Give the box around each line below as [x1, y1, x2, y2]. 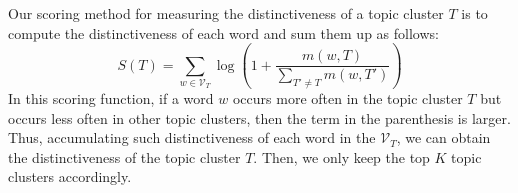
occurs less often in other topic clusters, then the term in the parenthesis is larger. [8, 107, 511, 128]
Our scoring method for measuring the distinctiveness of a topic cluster [8, 3, 444, 23]
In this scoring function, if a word [8, 88, 214, 109]
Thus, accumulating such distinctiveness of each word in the [8, 127, 376, 148]
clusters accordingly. [8, 166, 132, 187]
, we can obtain [396, 127, 491, 148]
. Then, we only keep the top [253, 146, 430, 167]
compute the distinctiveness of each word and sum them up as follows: [8, 22, 439, 43]
